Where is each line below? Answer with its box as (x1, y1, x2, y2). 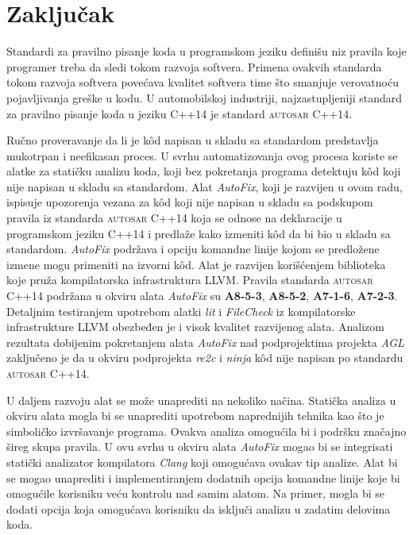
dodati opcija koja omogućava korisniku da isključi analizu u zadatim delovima (6, 500, 391, 517)
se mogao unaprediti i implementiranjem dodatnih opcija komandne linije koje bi (6, 469, 400, 486)
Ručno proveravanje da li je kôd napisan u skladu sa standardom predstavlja (6, 132, 379, 148)
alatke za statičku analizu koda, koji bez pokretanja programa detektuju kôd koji (6, 163, 401, 179)
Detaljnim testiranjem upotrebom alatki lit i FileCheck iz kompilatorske (6, 302, 356, 319)
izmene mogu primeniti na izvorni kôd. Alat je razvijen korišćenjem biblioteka (6, 256, 386, 272)
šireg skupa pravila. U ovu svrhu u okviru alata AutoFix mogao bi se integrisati (6, 438, 393, 455)
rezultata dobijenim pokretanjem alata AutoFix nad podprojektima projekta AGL (6, 333, 404, 350)
